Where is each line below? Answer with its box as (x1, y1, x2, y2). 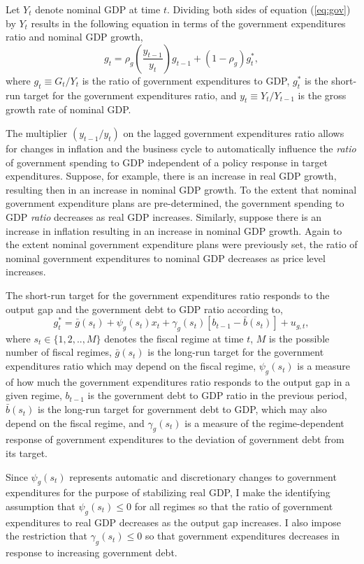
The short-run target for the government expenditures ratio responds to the (6, 287, 330, 302)
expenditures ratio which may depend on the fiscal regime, (6, 359, 256, 373)
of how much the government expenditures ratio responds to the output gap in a (6, 374, 351, 389)
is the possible (269, 331, 330, 345)
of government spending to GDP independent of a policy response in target (6, 154, 328, 169)
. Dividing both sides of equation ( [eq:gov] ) (166, 2, 351, 16)
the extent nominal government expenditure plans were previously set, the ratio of (6, 237, 358, 252)
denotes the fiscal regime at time (104, 331, 244, 345)
